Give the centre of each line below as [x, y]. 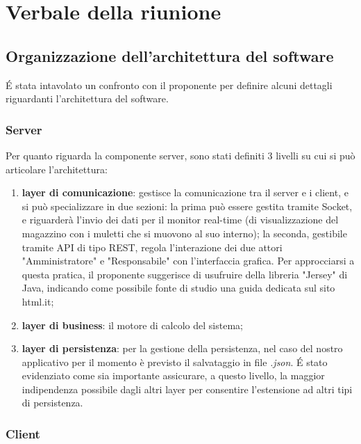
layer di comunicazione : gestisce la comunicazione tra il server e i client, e [185, 192]
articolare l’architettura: [57, 169]
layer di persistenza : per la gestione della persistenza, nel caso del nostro [182, 348]
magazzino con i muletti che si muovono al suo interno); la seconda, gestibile [184, 233]
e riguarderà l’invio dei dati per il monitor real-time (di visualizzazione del [180, 220]
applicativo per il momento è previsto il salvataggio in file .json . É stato [175, 362]
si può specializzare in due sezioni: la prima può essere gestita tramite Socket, [187, 206]
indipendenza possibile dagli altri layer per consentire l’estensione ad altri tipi [187, 389]
